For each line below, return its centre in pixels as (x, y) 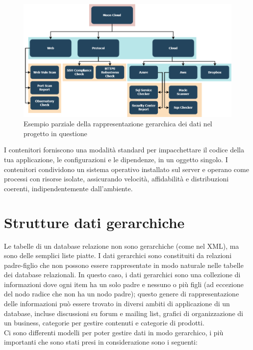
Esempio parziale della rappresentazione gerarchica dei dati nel (118, 124)
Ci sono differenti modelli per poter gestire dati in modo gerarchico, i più (114, 332)
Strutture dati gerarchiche (94, 222)
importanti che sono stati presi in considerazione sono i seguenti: (101, 342)
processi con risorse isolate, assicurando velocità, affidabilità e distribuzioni (116, 179)
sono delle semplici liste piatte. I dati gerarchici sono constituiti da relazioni (118, 255)
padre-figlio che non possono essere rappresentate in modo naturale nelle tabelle (124, 265)
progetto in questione (55, 133)
